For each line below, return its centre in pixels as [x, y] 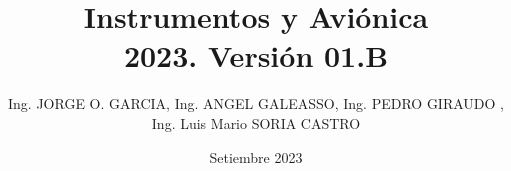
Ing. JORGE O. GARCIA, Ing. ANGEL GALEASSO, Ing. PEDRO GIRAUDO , [256, 103]
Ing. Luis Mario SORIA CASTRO [256, 122]
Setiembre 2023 [256, 156]
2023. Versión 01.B [256, 55]
